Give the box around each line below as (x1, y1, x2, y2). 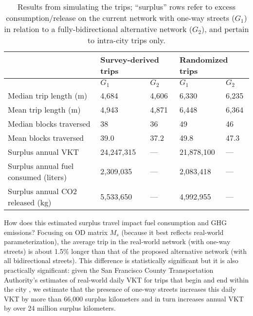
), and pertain (201, 23, 249, 34)
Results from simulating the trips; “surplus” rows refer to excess (18, 1, 235, 12)
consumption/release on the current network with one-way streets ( (6, 12, 235, 23)
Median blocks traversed (8, 117, 90, 129)
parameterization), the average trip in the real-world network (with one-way (4, 236, 231, 247)
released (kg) (8, 196, 52, 208)
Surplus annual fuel (8, 160, 74, 171)
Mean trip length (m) (8, 103, 81, 115)
